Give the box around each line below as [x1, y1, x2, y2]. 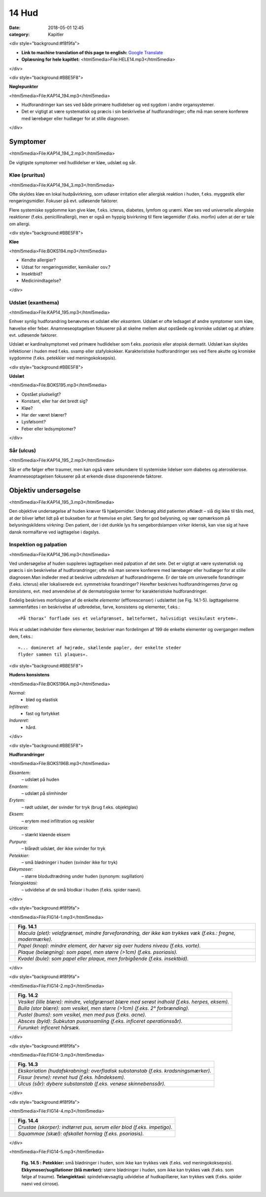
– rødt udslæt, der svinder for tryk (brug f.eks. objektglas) [21, 804, 138, 810]
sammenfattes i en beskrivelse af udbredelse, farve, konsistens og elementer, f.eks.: [9, 604, 180, 610]
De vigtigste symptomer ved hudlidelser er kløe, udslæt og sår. [9, 159, 136, 165]
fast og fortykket [26, 710, 60, 717]
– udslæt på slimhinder [21, 790, 67, 796]
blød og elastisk [26, 697, 58, 703]
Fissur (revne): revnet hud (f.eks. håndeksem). [18, 1074, 126, 1081]
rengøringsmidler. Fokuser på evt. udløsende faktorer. [9, 198, 118, 204]
